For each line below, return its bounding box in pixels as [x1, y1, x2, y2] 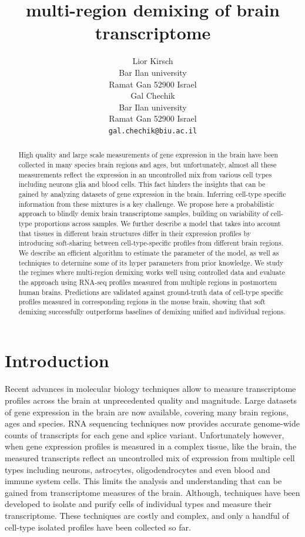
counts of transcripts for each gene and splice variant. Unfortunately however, [5, 428, 284, 441]
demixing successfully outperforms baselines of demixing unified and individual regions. [18, 306, 286, 316]
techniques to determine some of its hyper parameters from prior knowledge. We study [18, 257, 284, 267]
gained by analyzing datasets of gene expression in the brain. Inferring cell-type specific [18, 189, 286, 199]
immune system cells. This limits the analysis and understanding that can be [5, 475, 282, 487]
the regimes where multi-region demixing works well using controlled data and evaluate [18, 267, 285, 277]
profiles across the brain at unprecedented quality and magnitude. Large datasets [5, 394, 297, 407]
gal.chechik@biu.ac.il [108, 126, 197, 135]
